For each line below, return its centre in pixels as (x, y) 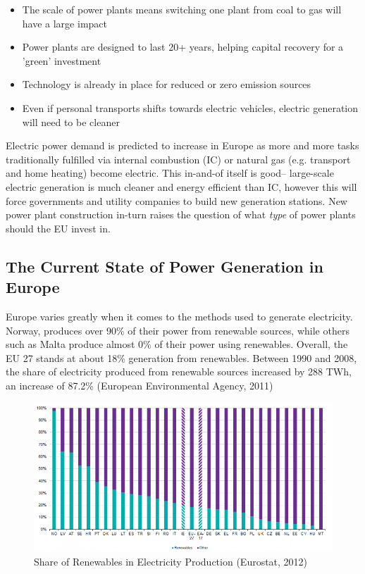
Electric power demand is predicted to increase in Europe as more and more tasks (182, 145)
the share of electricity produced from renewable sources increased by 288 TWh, (179, 372)
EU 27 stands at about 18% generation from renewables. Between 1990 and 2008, (181, 357)
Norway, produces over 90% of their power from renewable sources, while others (178, 330)
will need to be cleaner (71, 121)
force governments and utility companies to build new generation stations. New (177, 200)
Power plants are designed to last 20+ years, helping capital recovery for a (183, 47)
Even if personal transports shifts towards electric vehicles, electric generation (190, 107)
